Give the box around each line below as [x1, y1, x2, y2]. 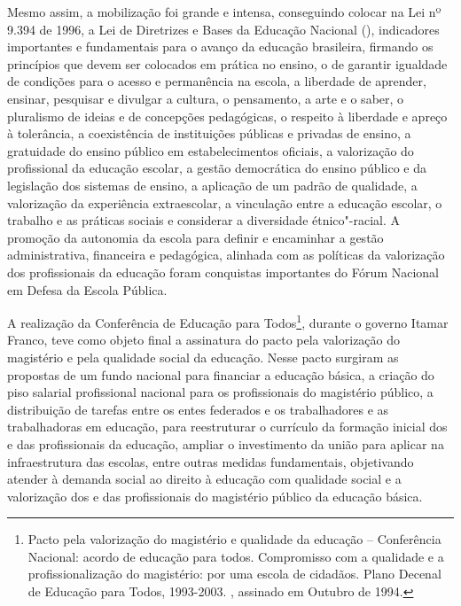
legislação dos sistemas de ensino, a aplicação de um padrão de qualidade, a [7, 175, 418, 194]
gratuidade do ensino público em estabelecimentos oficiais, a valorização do [7, 141, 414, 159]
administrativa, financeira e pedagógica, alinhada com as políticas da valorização [7, 245, 445, 264]
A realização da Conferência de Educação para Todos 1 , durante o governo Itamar [7, 311, 449, 331]
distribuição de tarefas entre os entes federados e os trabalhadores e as [7, 400, 389, 418]
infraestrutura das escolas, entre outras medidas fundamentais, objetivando [7, 452, 414, 470]
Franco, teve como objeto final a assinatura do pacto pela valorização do [7, 330, 401, 349]
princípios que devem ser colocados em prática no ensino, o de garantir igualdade [7, 54, 448, 73]
